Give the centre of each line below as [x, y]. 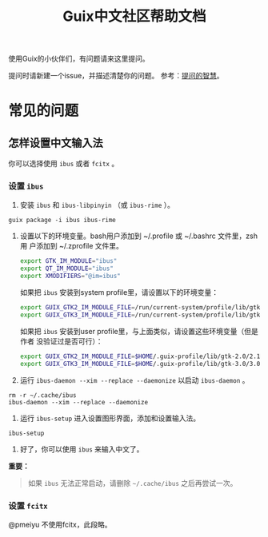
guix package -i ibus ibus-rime [62, 221]
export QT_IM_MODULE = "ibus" [66, 268]
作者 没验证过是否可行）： [61, 341]
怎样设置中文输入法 [56, 143]
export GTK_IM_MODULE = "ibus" [68, 261]
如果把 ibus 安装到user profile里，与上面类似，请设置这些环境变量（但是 [139, 331]
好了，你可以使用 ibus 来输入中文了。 [82, 449]
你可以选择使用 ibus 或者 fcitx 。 [64, 164]
